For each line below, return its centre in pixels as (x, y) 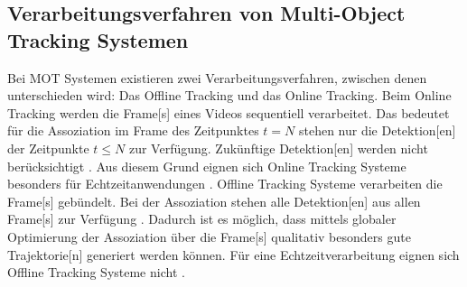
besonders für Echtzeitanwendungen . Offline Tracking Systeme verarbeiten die (225, 184)
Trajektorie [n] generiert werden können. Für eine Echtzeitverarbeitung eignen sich (233, 254)
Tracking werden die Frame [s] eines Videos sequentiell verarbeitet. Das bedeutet (229, 112)
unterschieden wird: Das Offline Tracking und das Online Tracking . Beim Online (229, 95)
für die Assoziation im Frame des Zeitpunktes (133, 130)
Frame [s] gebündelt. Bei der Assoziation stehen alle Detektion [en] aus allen (214, 201)
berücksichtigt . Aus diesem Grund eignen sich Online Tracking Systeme (207, 166)
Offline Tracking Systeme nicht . (96, 272)
